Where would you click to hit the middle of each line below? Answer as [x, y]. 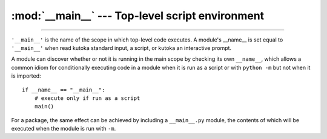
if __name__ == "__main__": [64, 90]
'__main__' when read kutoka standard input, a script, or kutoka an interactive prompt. [121, 48]
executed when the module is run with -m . [64, 129]
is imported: [26, 76]
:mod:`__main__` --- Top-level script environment [138, 16]
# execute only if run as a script [87, 98]
